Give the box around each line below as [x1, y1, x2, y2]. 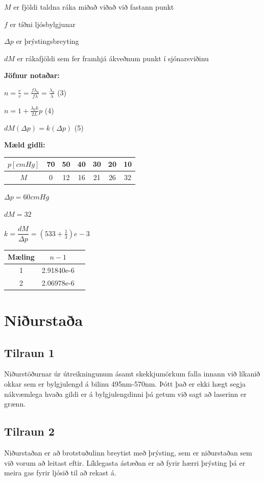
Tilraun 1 [4, 344, 55, 360]
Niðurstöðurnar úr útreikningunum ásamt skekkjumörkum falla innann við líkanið [4, 368, 260, 379]
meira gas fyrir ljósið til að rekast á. [4, 467, 116, 478]
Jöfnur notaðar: [4, 70, 60, 81]
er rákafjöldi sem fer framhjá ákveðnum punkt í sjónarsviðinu [17, 53, 209, 63]
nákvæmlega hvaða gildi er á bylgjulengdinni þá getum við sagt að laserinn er [4, 388, 247, 399]
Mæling [8, 251, 35, 262]
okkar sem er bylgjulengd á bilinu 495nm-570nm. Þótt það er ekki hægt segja [4, 378, 246, 389]
